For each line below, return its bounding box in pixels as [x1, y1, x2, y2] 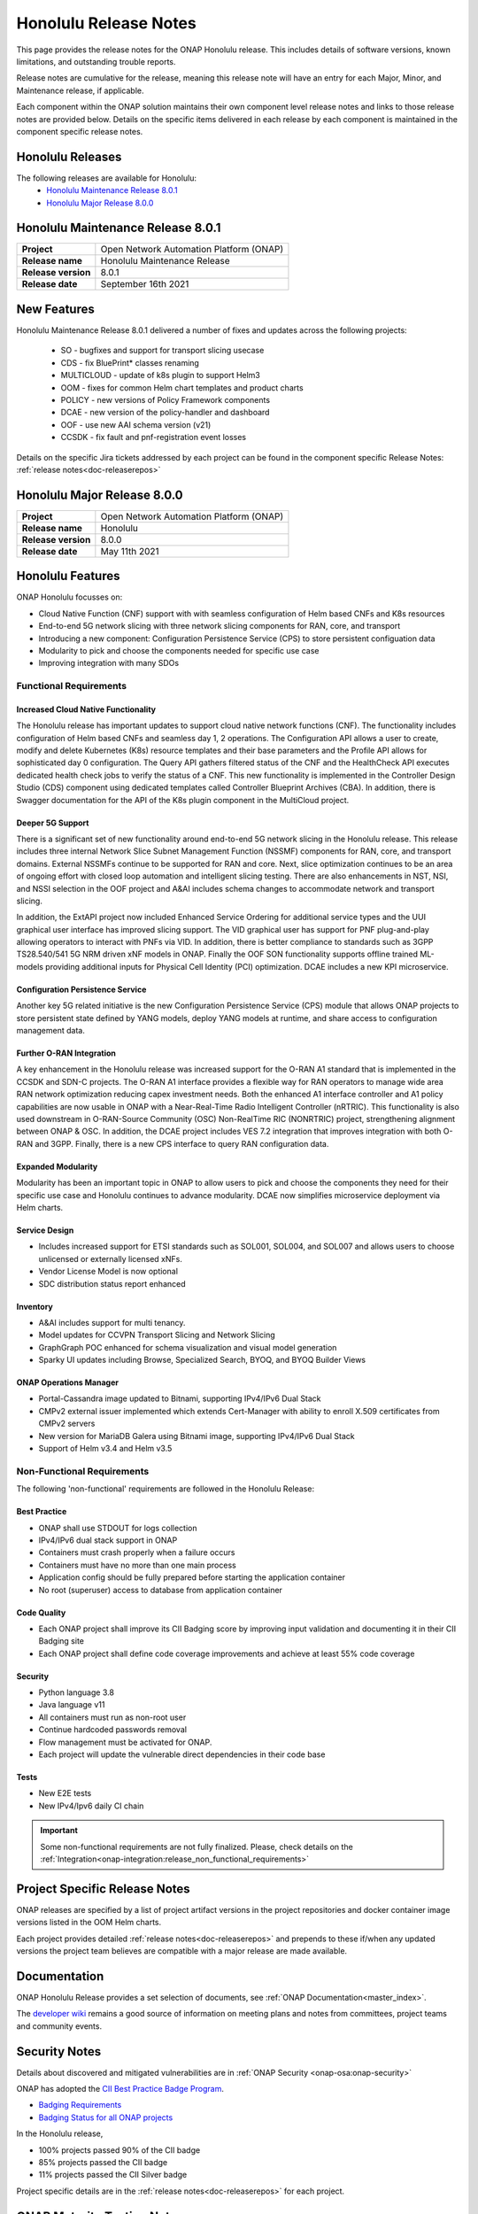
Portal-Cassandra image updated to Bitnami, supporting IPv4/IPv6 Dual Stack [38, 1393, 322, 1404]
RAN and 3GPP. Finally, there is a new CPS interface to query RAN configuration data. [16, 1138, 329, 1149]
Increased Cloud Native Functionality [16, 704, 157, 715]
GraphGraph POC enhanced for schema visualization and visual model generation [38, 1342, 337, 1352]
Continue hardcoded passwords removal [38, 1724, 188, 1735]
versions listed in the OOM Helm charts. [16, 1917, 162, 1928]
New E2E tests [38, 1788, 92, 1799]
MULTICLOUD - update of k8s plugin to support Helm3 [60, 370, 261, 381]
